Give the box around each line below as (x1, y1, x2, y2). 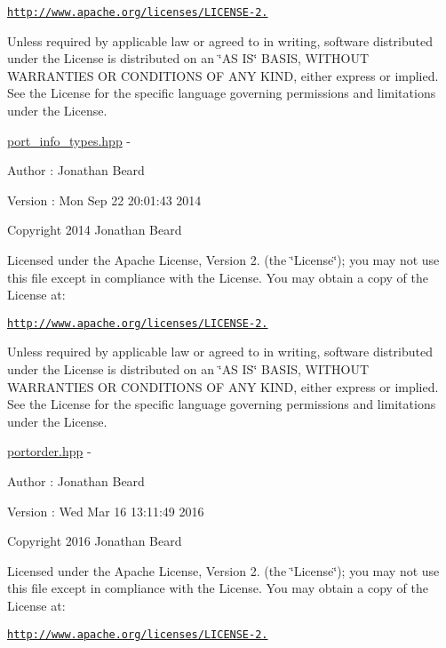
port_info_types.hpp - (7, 131, 131, 149)
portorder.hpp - (7, 442, 92, 460)
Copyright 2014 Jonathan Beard (7, 220, 182, 239)
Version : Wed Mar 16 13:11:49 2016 (7, 501, 204, 520)
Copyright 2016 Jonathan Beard (7, 532, 182, 550)
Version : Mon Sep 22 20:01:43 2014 (7, 190, 202, 209)
